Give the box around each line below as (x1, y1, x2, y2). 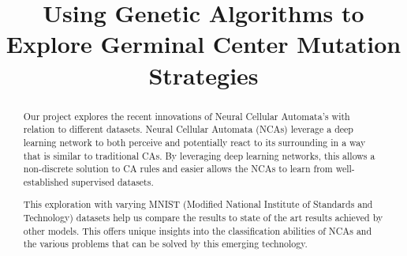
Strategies (148, 58, 259, 91)
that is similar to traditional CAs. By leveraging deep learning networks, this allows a (23, 149, 375, 162)
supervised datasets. (71, 175, 154, 188)
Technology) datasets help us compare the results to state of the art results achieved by (23, 211, 383, 224)
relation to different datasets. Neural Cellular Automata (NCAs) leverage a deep (23, 122, 353, 136)
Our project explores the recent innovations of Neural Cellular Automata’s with (23, 109, 350, 122)
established (23, 175, 69, 188)
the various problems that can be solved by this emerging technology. (23, 237, 308, 250)
